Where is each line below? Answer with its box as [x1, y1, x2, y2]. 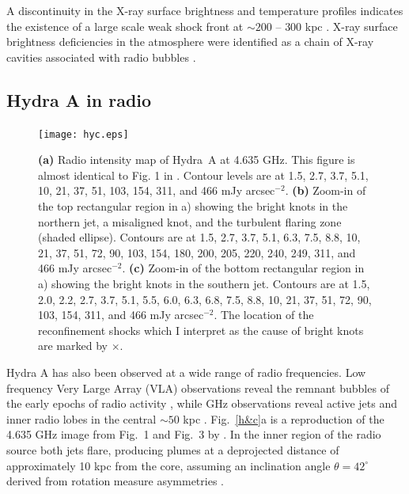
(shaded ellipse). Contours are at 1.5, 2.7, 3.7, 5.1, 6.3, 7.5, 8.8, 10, [38, 229, 361, 245]
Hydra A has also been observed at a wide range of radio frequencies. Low [6, 363, 366, 380]
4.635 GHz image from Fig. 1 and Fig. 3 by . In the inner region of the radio [6, 426, 381, 443]
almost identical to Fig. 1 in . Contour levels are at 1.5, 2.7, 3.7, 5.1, [38, 166, 369, 183]
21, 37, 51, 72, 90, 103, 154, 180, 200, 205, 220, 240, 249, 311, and [38, 244, 356, 260]
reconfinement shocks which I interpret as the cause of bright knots [38, 321, 364, 338]
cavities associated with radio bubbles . [6, 48, 196, 65]
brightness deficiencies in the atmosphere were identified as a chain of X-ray [6, 33, 374, 50]
